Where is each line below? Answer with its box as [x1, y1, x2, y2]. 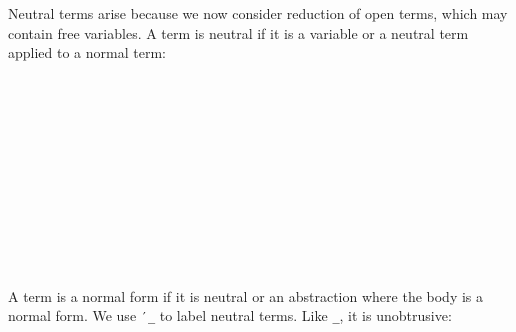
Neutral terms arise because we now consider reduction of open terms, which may [8, 3, 508, 23]
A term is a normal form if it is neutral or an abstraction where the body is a [8, 285, 484, 306]
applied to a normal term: [8, 42, 166, 63]
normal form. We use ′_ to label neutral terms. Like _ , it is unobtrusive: [8, 305, 452, 326]
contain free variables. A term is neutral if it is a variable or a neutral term [8, 22, 469, 43]
